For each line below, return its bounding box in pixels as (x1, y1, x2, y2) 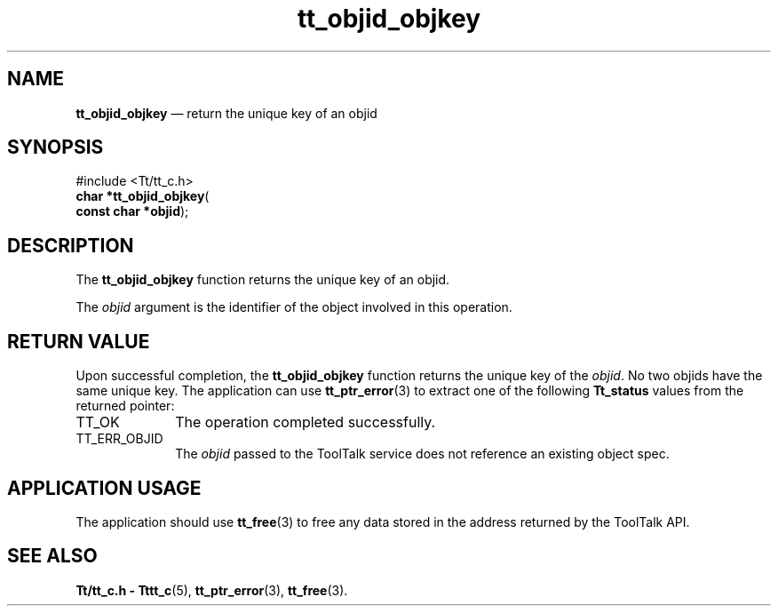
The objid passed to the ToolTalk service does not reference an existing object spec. (175, 446, 670, 462)
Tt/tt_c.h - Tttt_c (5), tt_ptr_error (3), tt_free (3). (75, 582, 348, 598)
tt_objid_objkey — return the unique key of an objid (75, 105, 377, 121)
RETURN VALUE (7, 330, 150, 353)
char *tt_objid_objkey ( (75, 188, 210, 204)
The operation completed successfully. (175, 413, 436, 432)
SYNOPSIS (7, 136, 104, 159)
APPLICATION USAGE (7, 476, 202, 499)
